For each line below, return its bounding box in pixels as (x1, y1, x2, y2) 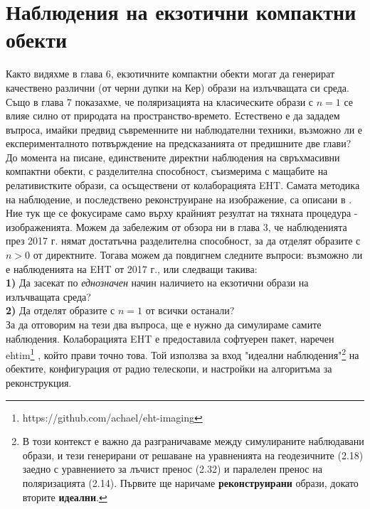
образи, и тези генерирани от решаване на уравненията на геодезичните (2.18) (22, 447, 364, 462)
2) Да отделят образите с (6, 303, 115, 318)
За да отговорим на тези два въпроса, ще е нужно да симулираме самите (6, 317, 322, 331)
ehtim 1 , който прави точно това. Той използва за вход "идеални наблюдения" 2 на (6, 345, 359, 362)
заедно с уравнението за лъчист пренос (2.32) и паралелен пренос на (22, 461, 322, 476)
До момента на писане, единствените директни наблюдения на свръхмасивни (6, 149, 340, 164)
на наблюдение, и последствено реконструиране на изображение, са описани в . (6, 191, 352, 206)
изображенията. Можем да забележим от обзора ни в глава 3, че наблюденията (6, 219, 347, 234)
